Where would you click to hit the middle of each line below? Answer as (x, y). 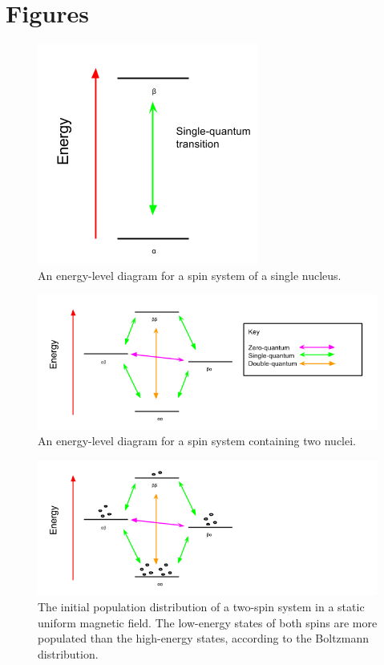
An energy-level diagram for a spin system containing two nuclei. (197, 441)
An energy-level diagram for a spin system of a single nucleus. (190, 275)
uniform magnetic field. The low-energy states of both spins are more (208, 622)
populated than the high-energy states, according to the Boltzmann (204, 638)
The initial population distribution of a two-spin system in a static (201, 607)
